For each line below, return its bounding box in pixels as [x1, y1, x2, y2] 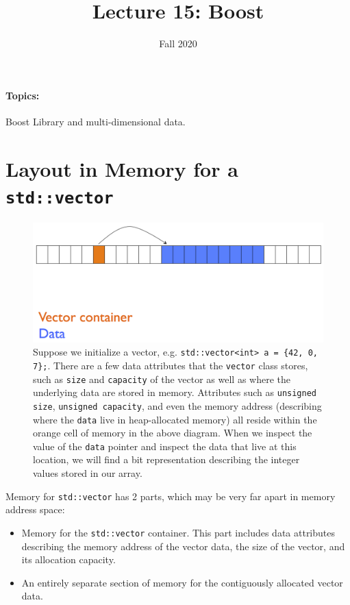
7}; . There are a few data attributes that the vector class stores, [33, 358, 308, 372]
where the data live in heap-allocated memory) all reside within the [33, 412, 317, 426]
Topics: [5, 88, 40, 102]
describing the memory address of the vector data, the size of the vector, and [21, 539, 345, 553]
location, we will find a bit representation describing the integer [33, 452, 300, 467]
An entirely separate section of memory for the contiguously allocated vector [21, 575, 343, 589]
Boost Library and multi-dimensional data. [5, 114, 186, 128]
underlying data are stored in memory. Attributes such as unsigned [33, 385, 317, 399]
